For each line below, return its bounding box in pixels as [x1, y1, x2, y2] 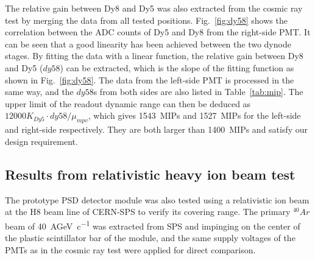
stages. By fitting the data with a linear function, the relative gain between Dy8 [5, 49, 303, 62]
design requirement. [5, 135, 78, 147]
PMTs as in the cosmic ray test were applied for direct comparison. [5, 243, 256, 256]
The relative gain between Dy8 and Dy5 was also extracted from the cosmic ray [5, 2, 303, 14]
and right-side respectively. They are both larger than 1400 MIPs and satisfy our [5, 123, 308, 136]
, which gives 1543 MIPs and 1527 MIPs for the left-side [88, 109, 301, 122]
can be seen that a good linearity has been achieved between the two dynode [5, 37, 291, 50]
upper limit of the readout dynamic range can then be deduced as [5, 97, 251, 110]
